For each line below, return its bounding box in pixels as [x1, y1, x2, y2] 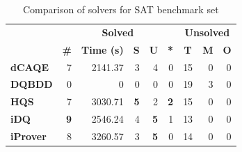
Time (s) [81, 42, 124, 56]
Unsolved [184, 24, 230, 39]
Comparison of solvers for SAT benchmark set [22, 2, 219, 16]
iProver [10, 128, 47, 143]
